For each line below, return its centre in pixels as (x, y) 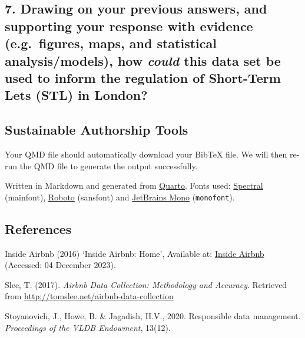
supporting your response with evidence (129, 26)
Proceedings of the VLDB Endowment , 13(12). (88, 327)
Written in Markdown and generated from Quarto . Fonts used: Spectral (134, 185)
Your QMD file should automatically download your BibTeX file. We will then (146, 154)
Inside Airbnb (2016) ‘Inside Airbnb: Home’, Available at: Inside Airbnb (135, 253)
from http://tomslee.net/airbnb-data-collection (89, 296)
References (38, 228)
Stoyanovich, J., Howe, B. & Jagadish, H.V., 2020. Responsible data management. (153, 315)
